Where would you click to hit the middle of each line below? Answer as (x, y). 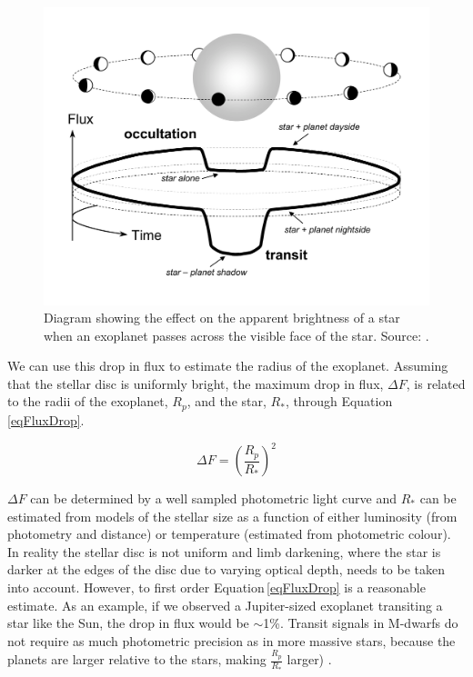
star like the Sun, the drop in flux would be (128, 623)
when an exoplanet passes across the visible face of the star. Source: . (236, 335)
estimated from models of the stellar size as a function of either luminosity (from (232, 516)
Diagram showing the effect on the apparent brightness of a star (222, 318)
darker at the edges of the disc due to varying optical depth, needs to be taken (226, 569)
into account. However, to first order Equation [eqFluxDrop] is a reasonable (216, 587)
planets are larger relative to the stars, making (137, 659)
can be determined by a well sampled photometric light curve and (214, 498)
